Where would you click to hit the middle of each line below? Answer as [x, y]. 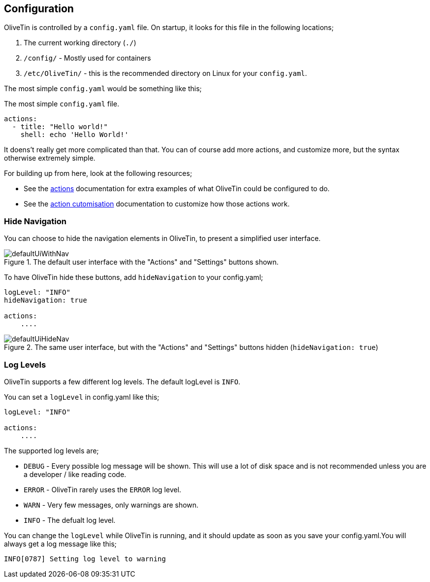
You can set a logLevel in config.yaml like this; [82, 397]
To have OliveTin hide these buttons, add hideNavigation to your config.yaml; [133, 277]
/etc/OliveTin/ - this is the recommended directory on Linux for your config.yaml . [165, 73]
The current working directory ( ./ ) [80, 43]
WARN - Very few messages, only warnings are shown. [111, 505]
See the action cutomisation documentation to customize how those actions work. [157, 204]
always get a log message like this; [60, 544]
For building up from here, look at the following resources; [98, 173]
